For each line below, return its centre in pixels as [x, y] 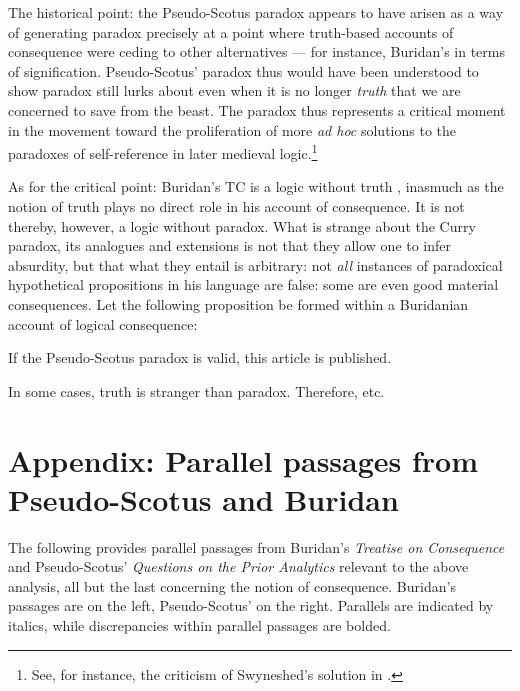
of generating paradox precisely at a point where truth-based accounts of [231, 31]
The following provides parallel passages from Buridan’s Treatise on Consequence [256, 546]
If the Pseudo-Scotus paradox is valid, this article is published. [200, 357]
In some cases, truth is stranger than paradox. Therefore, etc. [196, 390]
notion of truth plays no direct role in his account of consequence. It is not [236, 206]
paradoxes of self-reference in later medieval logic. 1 [163, 151]
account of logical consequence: [103, 323]
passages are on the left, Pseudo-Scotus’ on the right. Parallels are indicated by [251, 605]
